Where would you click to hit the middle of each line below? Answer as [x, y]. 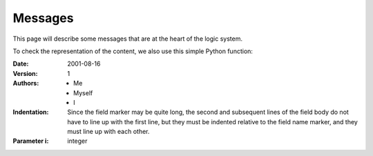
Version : [25, 73]
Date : [21, 64]
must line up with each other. [108, 132]
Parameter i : [31, 141]
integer [77, 141]
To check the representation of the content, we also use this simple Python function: [133, 51]
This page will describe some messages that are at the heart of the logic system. [128, 39]
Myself [83, 92]
